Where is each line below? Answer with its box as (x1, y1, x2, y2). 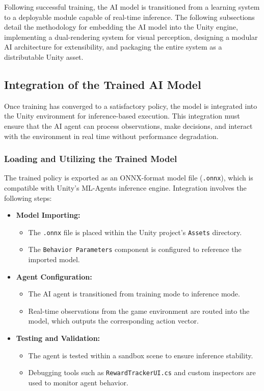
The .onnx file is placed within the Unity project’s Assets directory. (28, 226, 242, 237)
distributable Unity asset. (4, 51, 84, 62)
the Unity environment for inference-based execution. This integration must (4, 110, 240, 121)
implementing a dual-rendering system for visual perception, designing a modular (4, 31, 258, 42)
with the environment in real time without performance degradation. (4, 130, 219, 141)
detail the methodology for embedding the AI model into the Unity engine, (4, 21, 238, 32)
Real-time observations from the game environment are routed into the (28, 305, 250, 316)
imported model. (28, 254, 80, 265)
